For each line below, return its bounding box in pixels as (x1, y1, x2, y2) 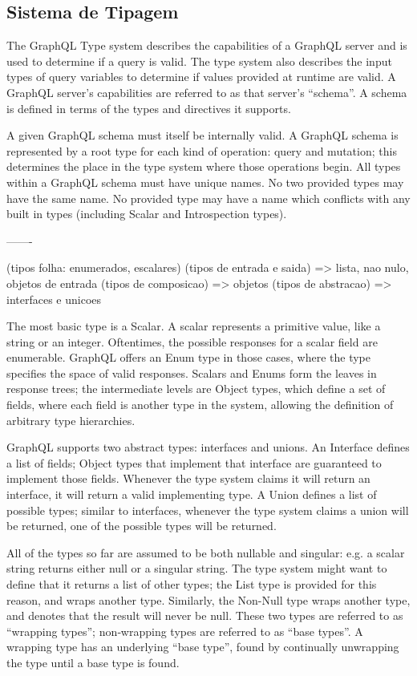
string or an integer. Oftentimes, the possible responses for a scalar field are (6, 333, 378, 350)
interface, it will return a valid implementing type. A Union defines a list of (6, 486, 377, 503)
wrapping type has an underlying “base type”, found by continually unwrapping (6, 638, 399, 655)
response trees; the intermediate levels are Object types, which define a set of (6, 380, 386, 397)
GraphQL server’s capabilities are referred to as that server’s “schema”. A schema (6, 83, 407, 100)
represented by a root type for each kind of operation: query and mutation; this (6, 142, 397, 159)
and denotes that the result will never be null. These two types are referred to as (6, 607, 403, 624)
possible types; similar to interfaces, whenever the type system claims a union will (6, 501, 409, 518)
